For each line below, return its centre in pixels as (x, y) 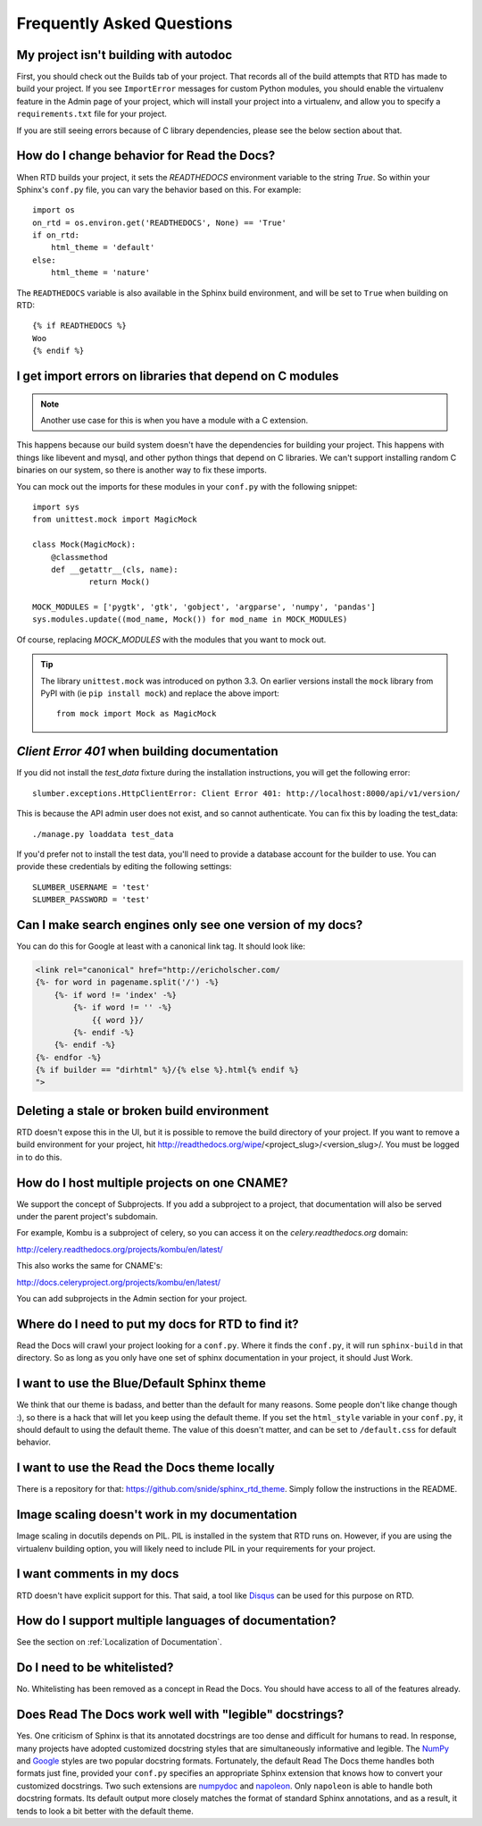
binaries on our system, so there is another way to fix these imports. (142, 470)
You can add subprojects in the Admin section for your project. (132, 1299)
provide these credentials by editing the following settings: (124, 867)
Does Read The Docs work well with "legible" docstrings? (180, 1715)
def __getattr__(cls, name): (114, 569)
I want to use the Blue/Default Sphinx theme (141, 1383)
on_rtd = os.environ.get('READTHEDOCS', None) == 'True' (160, 222)
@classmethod (79, 557)
